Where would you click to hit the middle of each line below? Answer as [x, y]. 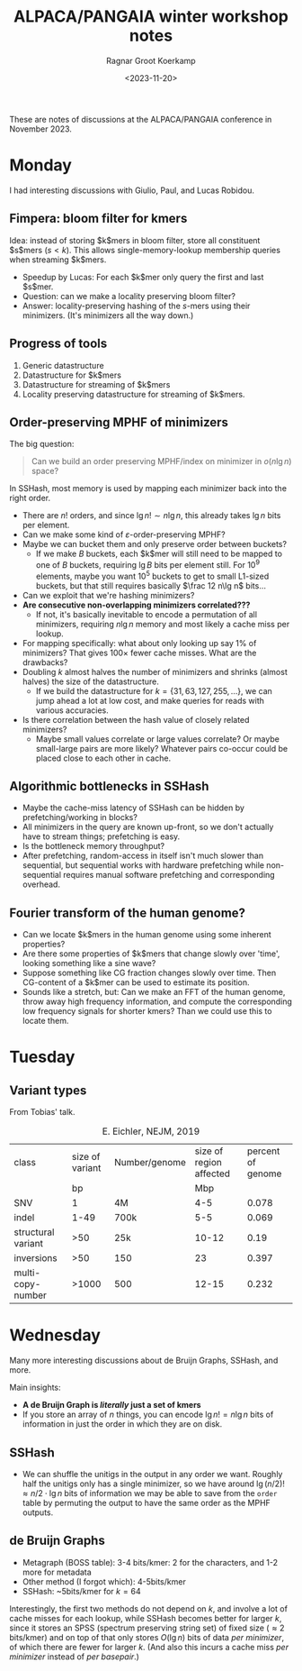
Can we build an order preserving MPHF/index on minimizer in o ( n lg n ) [161, 461]
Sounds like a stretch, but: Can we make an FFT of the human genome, [154, 992]
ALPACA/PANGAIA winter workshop [151, 17]
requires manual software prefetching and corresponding [169, 875]
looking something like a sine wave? [89, 963]
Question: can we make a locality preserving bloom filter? [129, 296]
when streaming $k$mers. [58, 260]
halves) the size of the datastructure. [90, 681]
